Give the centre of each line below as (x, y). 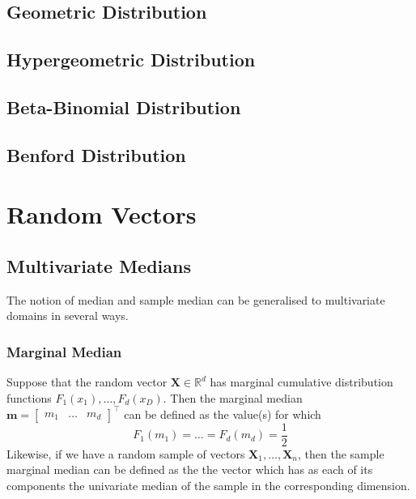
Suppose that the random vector (87, 382)
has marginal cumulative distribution (301, 382)
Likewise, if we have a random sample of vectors (126, 453)
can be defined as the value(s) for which (223, 414)
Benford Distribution (96, 154)
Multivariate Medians (99, 265)
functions (29, 397)
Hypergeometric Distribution (131, 60)
